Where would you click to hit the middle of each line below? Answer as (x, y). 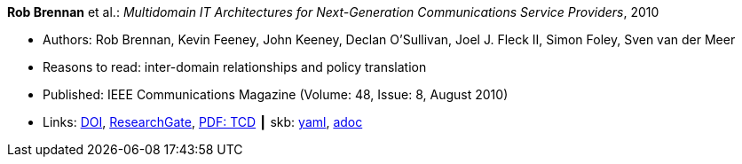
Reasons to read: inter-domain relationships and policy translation (235, 67)
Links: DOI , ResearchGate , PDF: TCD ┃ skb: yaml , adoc (203, 122)
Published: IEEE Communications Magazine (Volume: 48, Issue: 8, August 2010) (276, 94)
